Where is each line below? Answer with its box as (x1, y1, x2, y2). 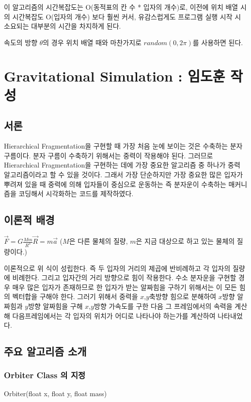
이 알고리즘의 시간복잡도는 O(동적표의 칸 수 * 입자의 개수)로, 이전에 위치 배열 (4, 2, 238, 12)
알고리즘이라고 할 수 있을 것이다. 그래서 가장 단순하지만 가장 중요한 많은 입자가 (4, 169, 243, 179)
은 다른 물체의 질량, (69, 236, 128, 246)
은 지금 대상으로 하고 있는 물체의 (136, 236, 235, 246)
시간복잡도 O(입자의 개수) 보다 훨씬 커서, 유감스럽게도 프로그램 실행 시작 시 (12, 11, 241, 21)
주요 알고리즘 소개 (4, 344, 87, 359)
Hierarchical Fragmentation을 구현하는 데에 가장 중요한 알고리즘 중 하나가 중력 (4, 160, 240, 170)
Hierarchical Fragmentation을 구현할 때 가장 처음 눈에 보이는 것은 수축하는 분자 (4, 141, 243, 151)
